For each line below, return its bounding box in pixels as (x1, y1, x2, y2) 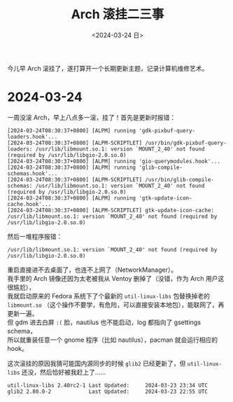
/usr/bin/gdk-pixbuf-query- (144, 139, 227, 146)
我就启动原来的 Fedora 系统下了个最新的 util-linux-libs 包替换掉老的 (7, 291, 211, 300)
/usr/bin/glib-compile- (144, 176, 215, 183)
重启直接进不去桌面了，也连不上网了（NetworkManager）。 (7, 265, 177, 274)
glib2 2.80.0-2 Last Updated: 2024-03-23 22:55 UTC (7, 388, 209, 395)
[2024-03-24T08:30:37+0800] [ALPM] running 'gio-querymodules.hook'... (7, 158, 220, 165)
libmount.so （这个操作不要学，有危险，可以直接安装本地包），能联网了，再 (7, 300, 225, 309)
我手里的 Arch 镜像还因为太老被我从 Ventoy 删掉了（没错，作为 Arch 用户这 (7, 274, 225, 282)
